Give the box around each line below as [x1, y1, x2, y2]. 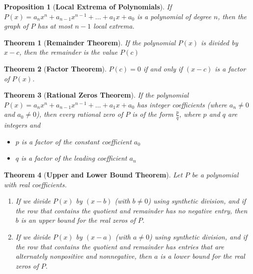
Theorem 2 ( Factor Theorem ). [4, 63, 107, 73]
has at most [37, 21, 73, 31]
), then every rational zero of [36, 109, 123, 119]
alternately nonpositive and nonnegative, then [15, 251, 152, 261]
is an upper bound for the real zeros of [21, 215, 136, 225]
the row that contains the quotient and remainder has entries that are [15, 241, 224, 251]
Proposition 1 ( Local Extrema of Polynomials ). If [4, 1, 172, 11]
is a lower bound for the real [160, 251, 245, 261]
